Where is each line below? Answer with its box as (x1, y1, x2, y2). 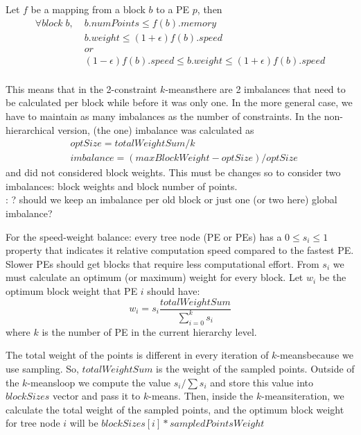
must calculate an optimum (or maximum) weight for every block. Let (6, 270, 303, 284)
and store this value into (210, 375, 313, 389)
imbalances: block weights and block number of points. (6, 178, 238, 193)
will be (69, 416, 98, 430)
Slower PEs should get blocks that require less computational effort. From (6, 256, 319, 271)
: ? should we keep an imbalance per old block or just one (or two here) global (6, 192, 337, 207)
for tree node (6, 416, 60, 430)
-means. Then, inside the (148, 389, 254, 403)
